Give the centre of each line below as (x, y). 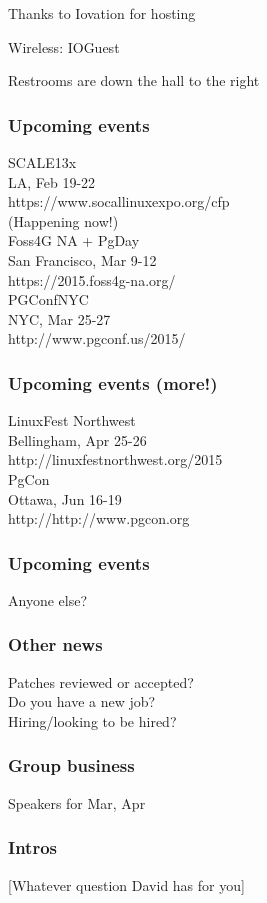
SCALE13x (42, 162)
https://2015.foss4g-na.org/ (92, 279)
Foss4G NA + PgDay (74, 240)
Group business (71, 765)
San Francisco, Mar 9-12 (82, 259)
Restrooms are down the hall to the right (134, 80)
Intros (32, 847)
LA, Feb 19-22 (52, 181)
